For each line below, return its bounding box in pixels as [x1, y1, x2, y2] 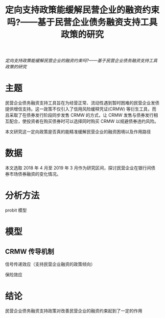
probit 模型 [5, 207, 27, 213]
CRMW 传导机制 [5, 247, 54, 256]
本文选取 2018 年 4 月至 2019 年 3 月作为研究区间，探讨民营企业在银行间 [5, 165, 151, 171]
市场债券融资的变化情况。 [9, 171, 61, 177]
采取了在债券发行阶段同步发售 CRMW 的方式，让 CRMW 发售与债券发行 [9, 112, 154, 118]
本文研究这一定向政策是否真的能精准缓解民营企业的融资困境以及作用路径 [5, 129, 151, 135]
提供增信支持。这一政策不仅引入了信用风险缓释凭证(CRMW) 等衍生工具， [5, 106, 152, 112]
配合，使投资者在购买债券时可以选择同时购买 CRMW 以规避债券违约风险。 [9, 118, 159, 124]
